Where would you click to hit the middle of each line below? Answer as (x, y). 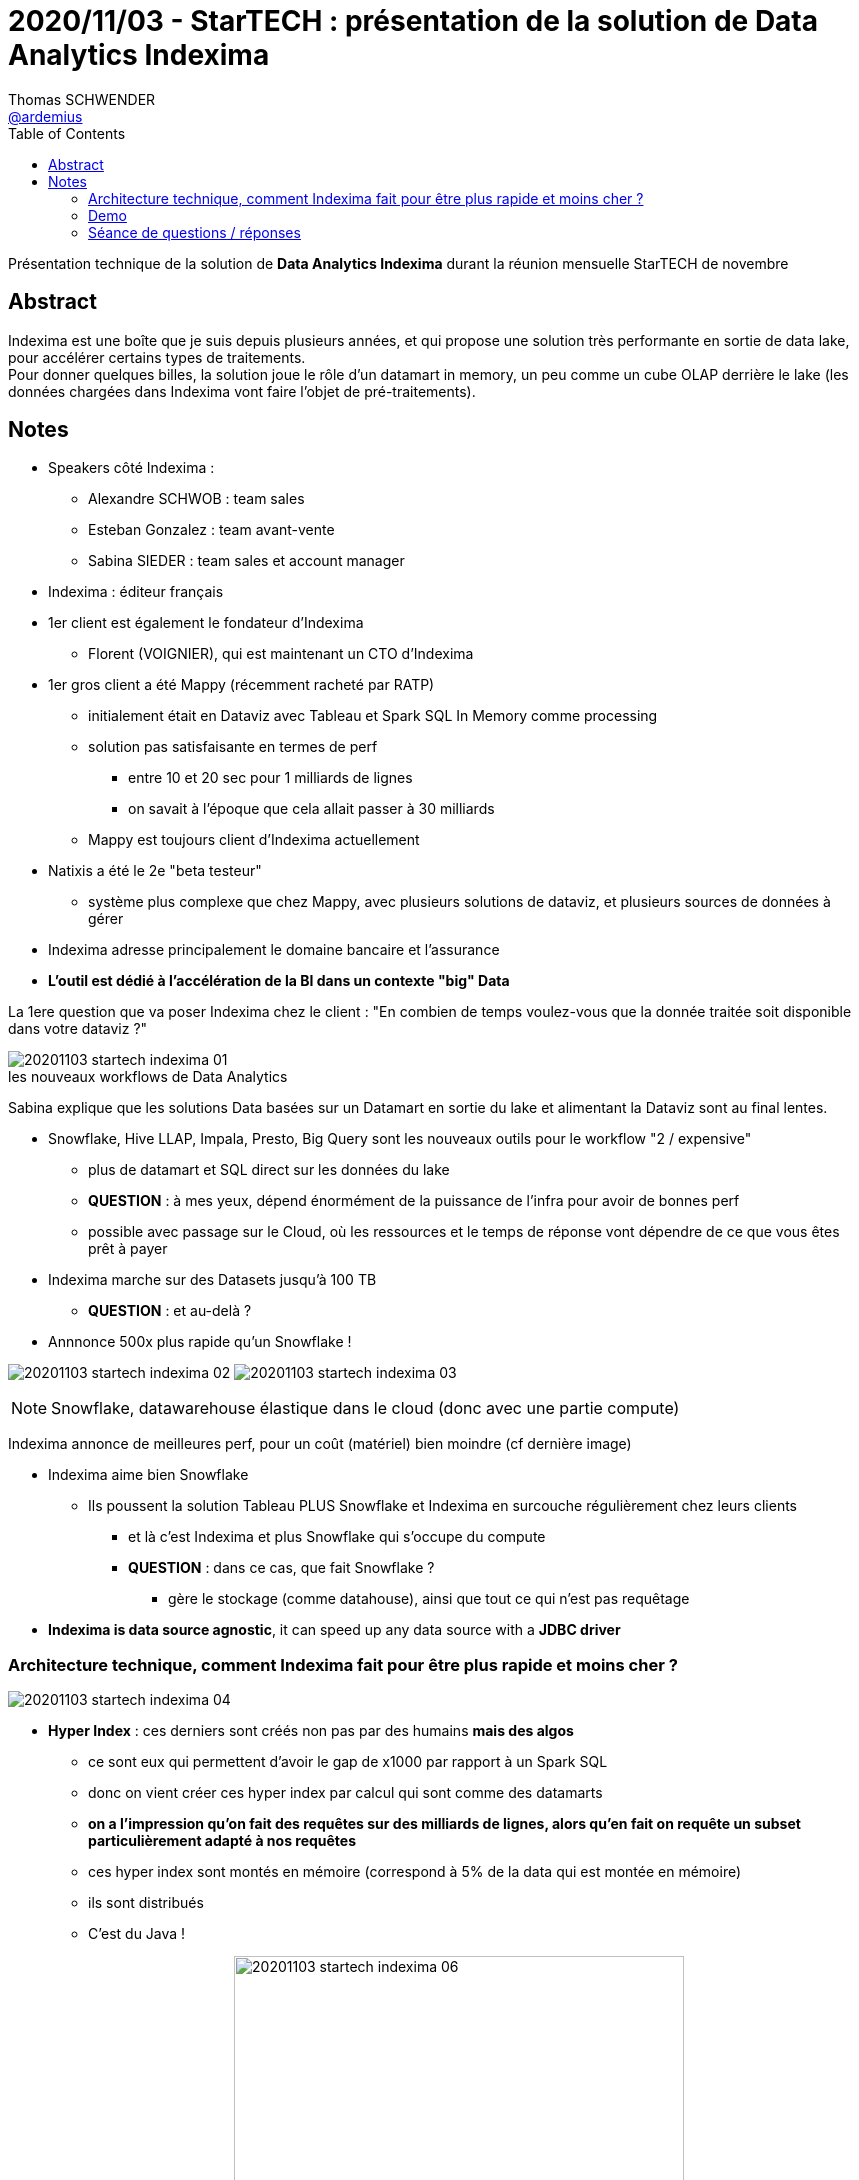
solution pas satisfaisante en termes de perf (233, 747)
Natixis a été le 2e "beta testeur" (155, 871)
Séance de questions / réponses (194, 232)
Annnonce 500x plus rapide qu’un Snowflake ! (200, 1342)
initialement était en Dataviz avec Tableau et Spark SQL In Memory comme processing (373, 716)
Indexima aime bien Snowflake (148, 1475)
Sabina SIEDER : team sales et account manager (246, 561)
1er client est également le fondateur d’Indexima (206, 623)
